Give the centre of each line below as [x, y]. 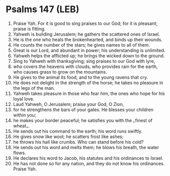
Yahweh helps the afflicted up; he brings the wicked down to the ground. [89, 56]
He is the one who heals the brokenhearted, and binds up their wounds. [88, 40]
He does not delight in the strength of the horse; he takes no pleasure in [88, 83]
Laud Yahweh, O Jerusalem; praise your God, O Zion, [69, 104]
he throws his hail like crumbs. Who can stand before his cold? [78, 142]
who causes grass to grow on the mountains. [60, 72]
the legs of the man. [34, 88]
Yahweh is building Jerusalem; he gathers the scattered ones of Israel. [87, 34]
